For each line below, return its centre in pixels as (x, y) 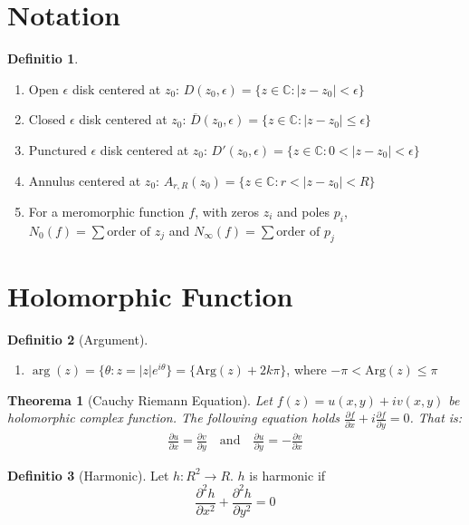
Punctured (57, 149)
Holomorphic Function (150, 295)
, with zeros (227, 211)
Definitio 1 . (43, 58)
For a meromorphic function (106, 211)
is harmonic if (287, 475)
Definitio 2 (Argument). (78, 339)
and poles (304, 211)
